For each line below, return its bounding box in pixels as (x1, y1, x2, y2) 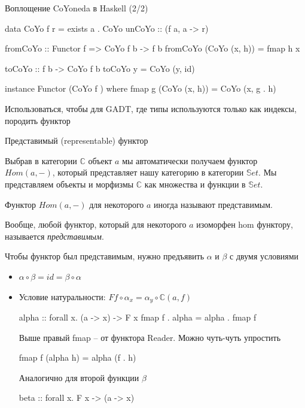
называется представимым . (5, 229, 104, 242)
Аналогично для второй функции (19, 371, 139, 383)
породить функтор (5, 114, 71, 126)
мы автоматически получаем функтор (122, 154, 258, 167)
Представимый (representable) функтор (5, 134, 148, 147)
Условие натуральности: (19, 290, 106, 303)
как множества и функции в (144, 177, 246, 190)
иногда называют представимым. (154, 198, 273, 210)
